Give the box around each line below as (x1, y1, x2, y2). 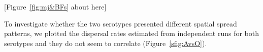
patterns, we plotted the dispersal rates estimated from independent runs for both (4, 28, 259, 38)
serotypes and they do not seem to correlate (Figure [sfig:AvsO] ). (4, 37, 207, 48)
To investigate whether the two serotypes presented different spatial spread (4, 18, 237, 28)
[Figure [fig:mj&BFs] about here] (4, 1, 107, 11)
